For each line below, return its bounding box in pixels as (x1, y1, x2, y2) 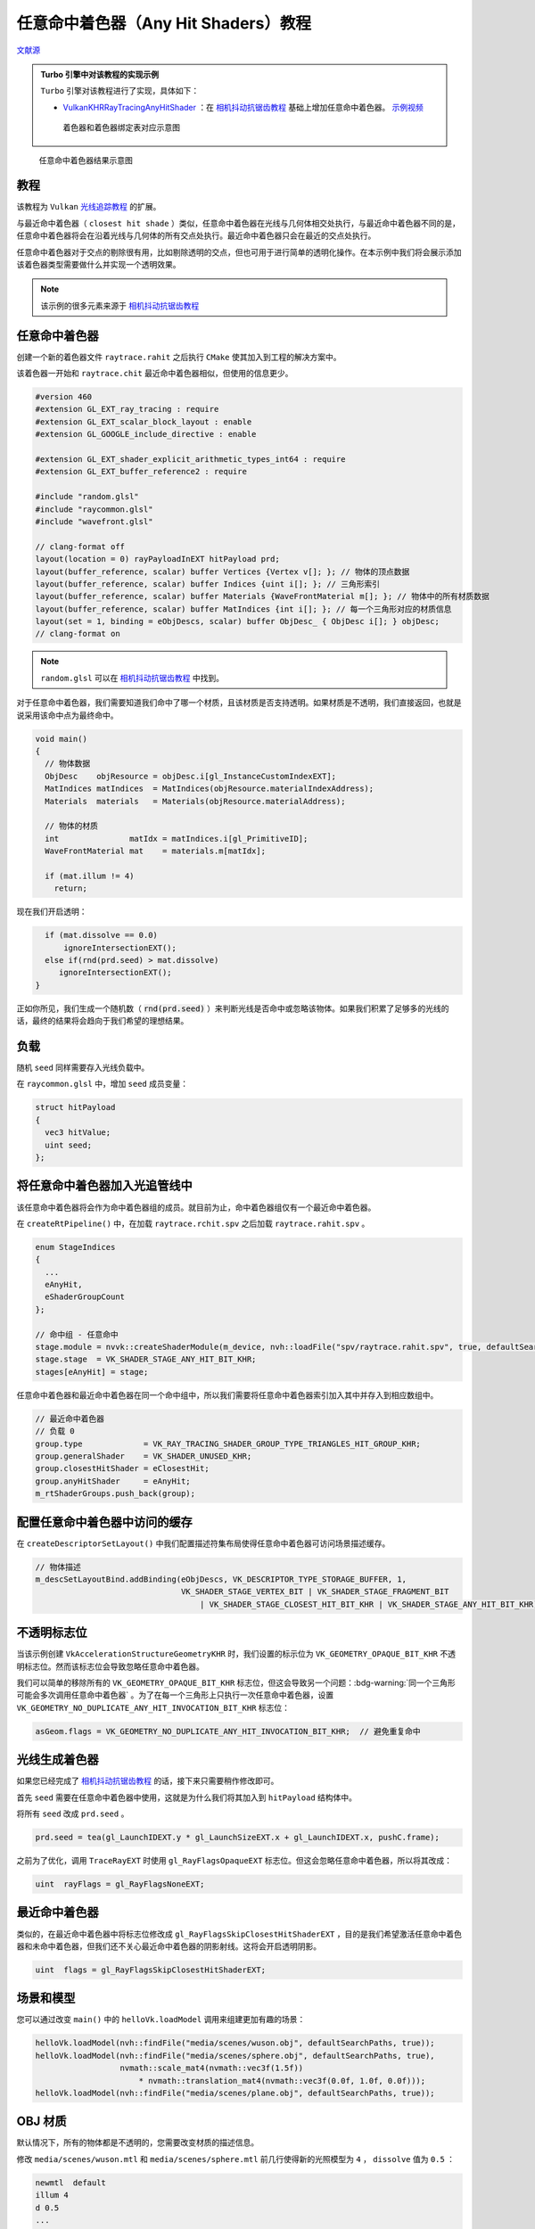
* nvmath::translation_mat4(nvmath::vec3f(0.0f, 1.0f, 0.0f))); (138, 2076, 426, 2085)
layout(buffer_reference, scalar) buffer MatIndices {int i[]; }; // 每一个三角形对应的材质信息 (35, 604, 452, 614)
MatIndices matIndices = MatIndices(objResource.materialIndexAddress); (45, 784, 374, 794)
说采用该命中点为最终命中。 (16, 710, 119, 720)
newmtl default (35, 2177, 107, 2188)
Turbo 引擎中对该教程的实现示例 (40, 69, 160, 79)
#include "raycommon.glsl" (35, 504, 153, 514)
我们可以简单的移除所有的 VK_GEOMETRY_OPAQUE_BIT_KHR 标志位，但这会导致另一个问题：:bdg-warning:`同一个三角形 (16, 1677, 457, 1689)
